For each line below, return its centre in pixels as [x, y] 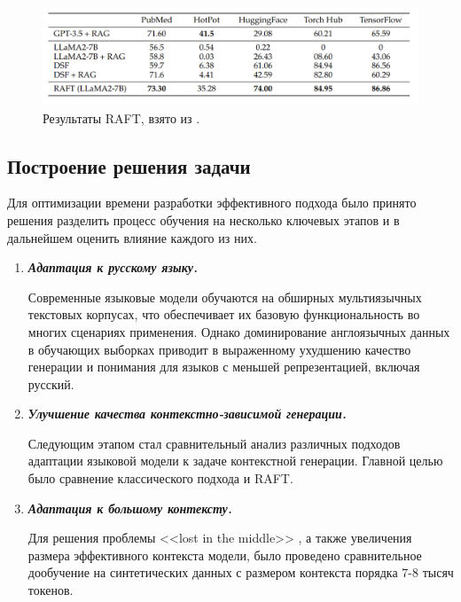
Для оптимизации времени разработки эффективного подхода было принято [212, 203]
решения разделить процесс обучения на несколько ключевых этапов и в [203, 219]
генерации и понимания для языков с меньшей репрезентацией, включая [224, 367]
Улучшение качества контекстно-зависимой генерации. [187, 414]
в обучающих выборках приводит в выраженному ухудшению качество [219, 349]
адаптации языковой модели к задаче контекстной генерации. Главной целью [235, 461]
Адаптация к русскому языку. [113, 267]
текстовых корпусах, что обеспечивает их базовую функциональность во [224, 314]
